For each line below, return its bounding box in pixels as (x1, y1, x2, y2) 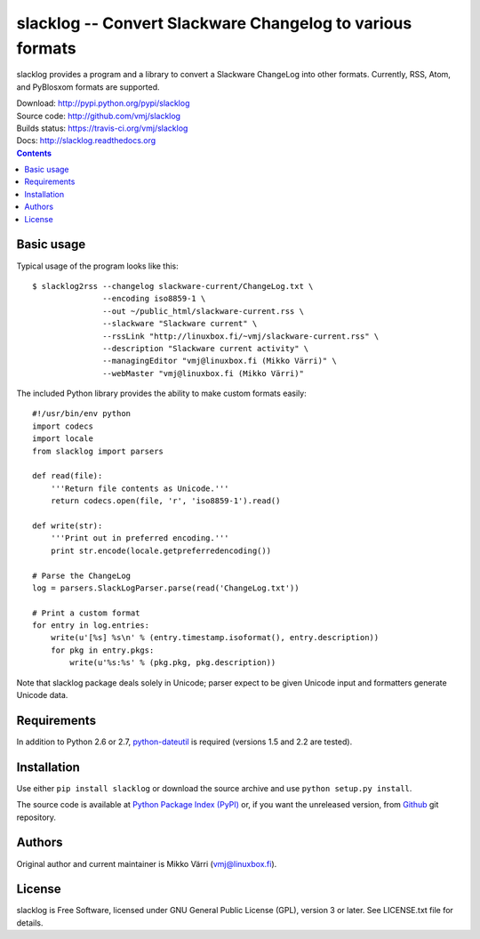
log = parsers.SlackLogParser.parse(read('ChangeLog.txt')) (32, 582, 300, 593)
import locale (32, 434, 93, 444)
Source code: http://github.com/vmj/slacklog (16, 110, 181, 121)
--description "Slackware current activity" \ (102, 343, 309, 353)
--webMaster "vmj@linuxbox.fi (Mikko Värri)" (102, 368, 304, 378)
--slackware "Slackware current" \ (102, 318, 258, 329)
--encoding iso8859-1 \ (102, 293, 206, 304)
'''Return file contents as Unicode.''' (50, 483, 230, 494)
